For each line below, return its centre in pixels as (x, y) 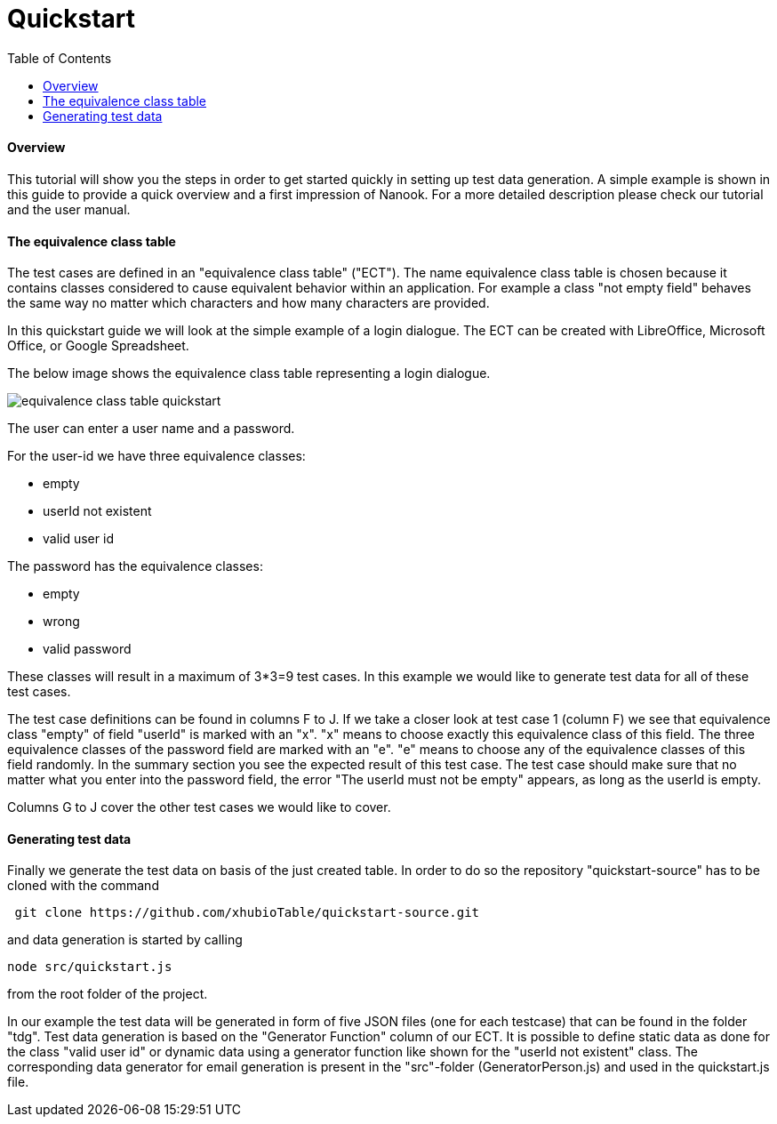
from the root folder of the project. (108, 994)
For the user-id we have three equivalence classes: (156, 456)
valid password (87, 649)
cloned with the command (83, 886)
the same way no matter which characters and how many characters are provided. (248, 303)
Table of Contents (60, 58)
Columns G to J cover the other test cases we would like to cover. (199, 807)
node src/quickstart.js (90, 967)
